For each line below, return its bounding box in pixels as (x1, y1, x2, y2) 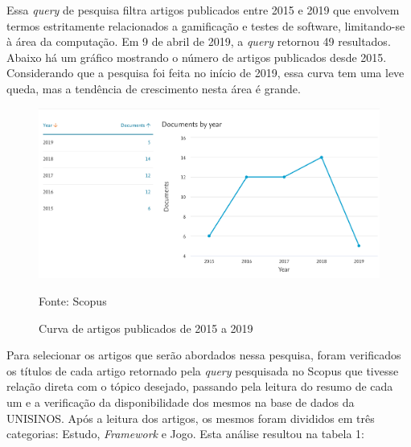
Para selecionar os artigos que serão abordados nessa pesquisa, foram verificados (6, 347, 401, 363)
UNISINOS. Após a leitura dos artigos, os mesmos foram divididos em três (6, 409, 375, 426)
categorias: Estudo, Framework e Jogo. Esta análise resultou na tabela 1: (6, 425, 364, 442)
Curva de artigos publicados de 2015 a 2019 (39, 319, 253, 336)
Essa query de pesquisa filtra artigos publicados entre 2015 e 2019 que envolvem (6, 2, 400, 18)
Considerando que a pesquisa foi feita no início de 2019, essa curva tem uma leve (6, 64, 405, 81)
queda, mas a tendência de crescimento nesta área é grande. (6, 80, 301, 96)
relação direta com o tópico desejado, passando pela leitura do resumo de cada (6, 378, 393, 395)
